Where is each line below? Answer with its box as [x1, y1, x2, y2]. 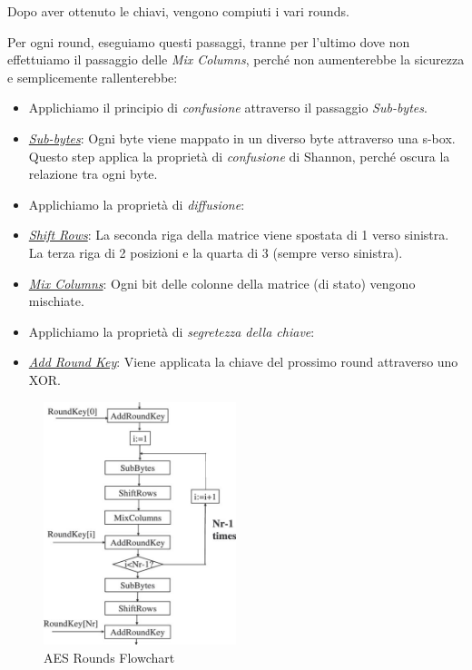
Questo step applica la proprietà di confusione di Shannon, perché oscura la [28, 146, 450, 165]
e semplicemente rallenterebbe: [7, 67, 178, 86]
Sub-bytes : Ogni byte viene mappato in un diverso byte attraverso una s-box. [28, 128, 456, 147]
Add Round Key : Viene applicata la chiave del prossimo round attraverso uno [28, 352, 458, 371]
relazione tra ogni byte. [28, 164, 158, 183]
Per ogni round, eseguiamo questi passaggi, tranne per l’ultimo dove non [7, 32, 410, 51]
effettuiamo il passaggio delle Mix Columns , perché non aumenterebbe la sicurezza [7, 50, 465, 69]
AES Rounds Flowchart [44, 647, 175, 666]
